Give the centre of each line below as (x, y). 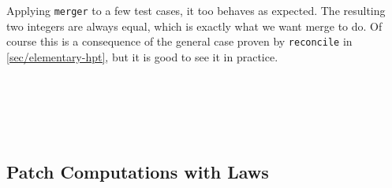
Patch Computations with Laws (138, 172)
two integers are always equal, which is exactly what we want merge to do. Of (194, 26)
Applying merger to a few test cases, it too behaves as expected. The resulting (196, 10)
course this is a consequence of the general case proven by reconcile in (179, 41)
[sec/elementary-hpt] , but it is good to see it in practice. (142, 56)
